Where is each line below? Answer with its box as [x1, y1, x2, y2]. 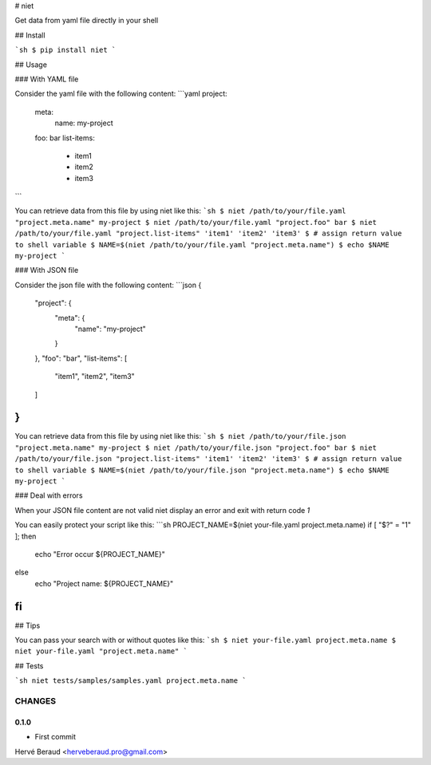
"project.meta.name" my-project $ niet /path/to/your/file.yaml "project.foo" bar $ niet [14, 218, 377, 227]
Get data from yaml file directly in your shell [14, 16, 159, 26]
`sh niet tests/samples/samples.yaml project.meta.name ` [14, 676, 247, 685]
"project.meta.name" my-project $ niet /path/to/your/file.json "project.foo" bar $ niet [14, 443, 377, 452]
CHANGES [14, 695, 56, 706]
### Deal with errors [14, 491, 83, 500]
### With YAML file [14, 74, 79, 84]
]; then [14, 531, 37, 541]
